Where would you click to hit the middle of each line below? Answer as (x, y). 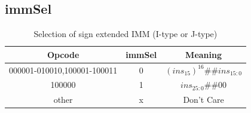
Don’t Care (203, 100)
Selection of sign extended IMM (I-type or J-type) (125, 34)
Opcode (63, 54)
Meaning (204, 54)
